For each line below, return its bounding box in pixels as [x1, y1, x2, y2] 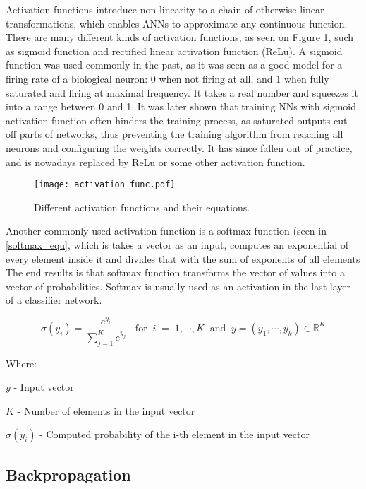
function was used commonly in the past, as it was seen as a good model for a [6, 57, 343, 72]
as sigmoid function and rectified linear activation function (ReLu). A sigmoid [6, 43, 343, 58]
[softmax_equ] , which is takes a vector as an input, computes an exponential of [6, 237, 349, 252]
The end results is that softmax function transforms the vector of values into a [6, 265, 345, 280]
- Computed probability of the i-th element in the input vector [39, 427, 310, 442]
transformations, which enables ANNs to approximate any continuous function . [6, 16, 348, 30]
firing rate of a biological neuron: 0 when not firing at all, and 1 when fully [6, 71, 329, 86]
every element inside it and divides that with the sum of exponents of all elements [6, 251, 360, 266]
